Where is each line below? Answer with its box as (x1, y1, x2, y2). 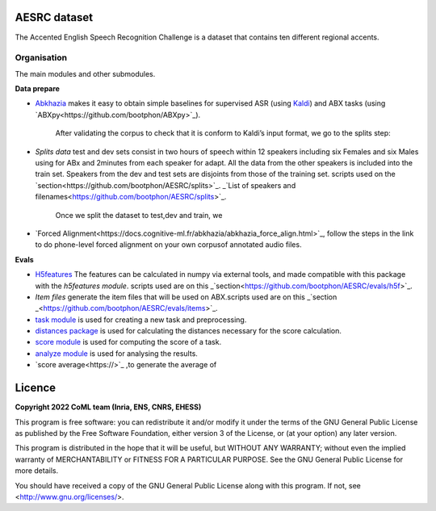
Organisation (15, 52, 68, 64)
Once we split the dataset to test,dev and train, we (55, 210, 223, 220)
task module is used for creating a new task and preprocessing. (35, 315, 247, 325)
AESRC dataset (15, 10, 93, 24)
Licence (15, 381, 57, 395)
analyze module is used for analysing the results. (35, 348, 198, 358)
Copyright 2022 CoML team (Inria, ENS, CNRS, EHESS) (15, 402, 202, 412)
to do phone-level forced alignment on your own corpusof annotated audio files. (35, 240, 302, 249)
